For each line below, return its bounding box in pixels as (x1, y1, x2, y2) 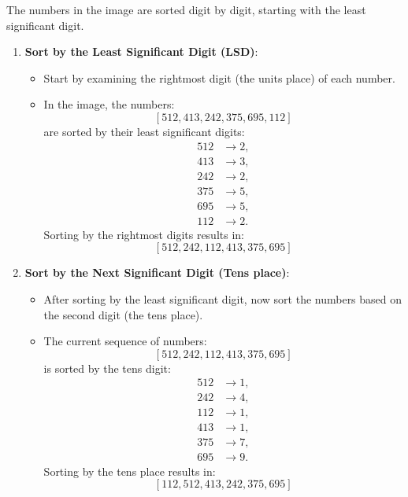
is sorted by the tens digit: (43, 359, 171, 376)
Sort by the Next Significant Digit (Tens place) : (24, 264, 290, 281)
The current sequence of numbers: (43, 333, 207, 349)
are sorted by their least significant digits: (43, 123, 245, 139)
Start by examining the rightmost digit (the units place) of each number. (43, 69, 395, 86)
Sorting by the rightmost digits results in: (43, 226, 244, 242)
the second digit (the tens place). (43, 306, 203, 322)
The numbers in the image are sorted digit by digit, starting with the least (6, 2, 366, 17)
